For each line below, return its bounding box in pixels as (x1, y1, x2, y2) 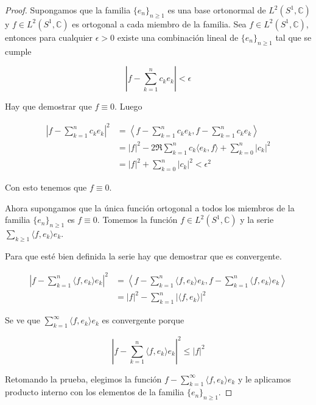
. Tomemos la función (97, 213, 178, 226)
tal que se (275, 30, 312, 43)
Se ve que (5, 314, 40, 326)
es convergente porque (102, 314, 184, 326)
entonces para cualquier (5, 30, 93, 43)
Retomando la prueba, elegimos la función (5, 372, 162, 385)
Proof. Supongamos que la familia (5, 4, 131, 16)
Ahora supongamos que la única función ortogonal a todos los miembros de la (5, 201, 295, 214)
